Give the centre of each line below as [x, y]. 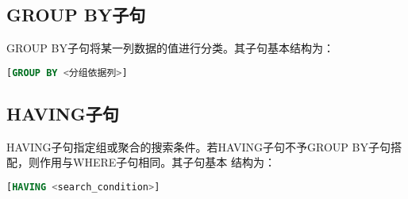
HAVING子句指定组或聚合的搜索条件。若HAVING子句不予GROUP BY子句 [198, 146]
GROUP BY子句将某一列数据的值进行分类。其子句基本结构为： [170, 48]
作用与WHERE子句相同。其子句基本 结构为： [157, 162]
